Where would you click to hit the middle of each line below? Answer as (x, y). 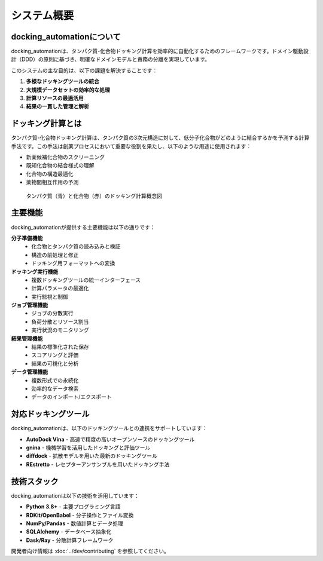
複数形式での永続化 (55, 380)
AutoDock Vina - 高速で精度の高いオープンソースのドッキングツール (110, 439)
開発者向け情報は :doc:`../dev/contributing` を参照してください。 (90, 551)
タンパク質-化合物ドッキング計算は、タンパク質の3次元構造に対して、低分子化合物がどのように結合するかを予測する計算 (160, 138)
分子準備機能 (27, 238)
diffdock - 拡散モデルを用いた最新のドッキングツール (92, 456)
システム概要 (42, 16)
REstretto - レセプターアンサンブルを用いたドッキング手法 (98, 464)
